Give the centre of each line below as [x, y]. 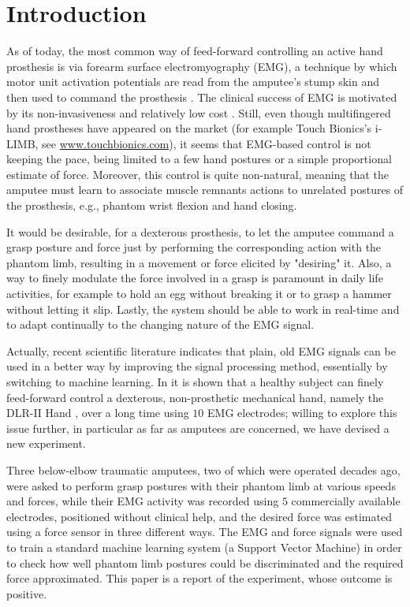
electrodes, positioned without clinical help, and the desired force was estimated [199, 516]
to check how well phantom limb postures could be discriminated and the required [205, 562]
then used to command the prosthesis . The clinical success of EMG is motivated [202, 97]
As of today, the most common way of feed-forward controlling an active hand [195, 51]
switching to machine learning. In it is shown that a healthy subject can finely [195, 382]
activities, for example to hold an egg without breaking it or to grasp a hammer [199, 294]
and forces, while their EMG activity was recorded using [143, 501]
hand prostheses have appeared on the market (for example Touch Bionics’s [189, 128]
